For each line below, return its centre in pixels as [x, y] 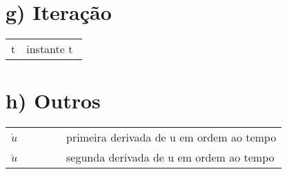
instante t [50, 49]
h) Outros [53, 100]
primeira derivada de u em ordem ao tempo [171, 137]
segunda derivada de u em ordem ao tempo [170, 157]
